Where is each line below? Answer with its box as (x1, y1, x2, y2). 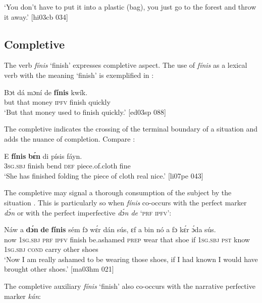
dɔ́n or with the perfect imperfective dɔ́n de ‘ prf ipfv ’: (4, 207, 172, 218)
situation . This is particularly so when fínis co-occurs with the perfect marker (4, 197, 247, 207)
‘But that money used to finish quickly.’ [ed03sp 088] (4, 106, 166, 117)
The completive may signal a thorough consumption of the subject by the (4, 187, 232, 198)
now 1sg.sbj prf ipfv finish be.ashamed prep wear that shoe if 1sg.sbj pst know (4, 234, 250, 244)
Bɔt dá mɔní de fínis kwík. (4, 86, 88, 97)
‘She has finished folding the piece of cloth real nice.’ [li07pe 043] (4, 170, 203, 181)
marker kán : (4, 290, 41, 301)
